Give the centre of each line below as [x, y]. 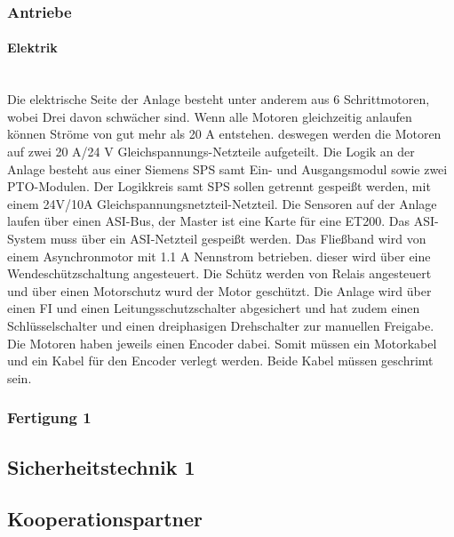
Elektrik [32, 48]
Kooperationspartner [105, 519]
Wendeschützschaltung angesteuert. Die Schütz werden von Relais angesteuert [219, 273]
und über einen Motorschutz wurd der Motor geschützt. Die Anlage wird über [219, 290]
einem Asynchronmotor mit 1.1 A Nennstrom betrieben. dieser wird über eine [219, 256]
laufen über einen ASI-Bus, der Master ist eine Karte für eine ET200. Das [208, 221]
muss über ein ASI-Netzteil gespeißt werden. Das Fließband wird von [238, 238]
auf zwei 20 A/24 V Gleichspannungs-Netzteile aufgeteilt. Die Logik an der [211, 152]
